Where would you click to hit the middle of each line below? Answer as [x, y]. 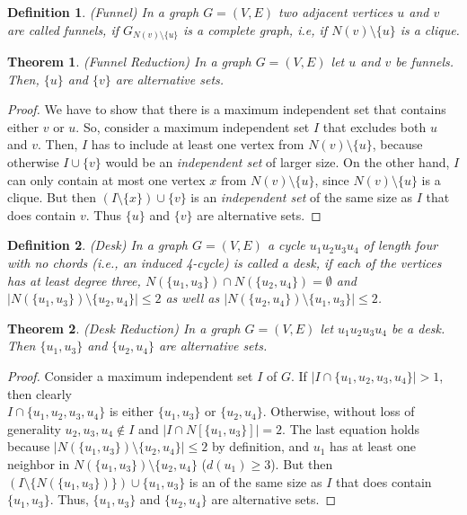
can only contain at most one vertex [106, 179]
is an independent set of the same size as [302, 197]
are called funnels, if [63, 29]
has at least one [373, 446]
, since [332, 179]
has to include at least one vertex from [198, 144]
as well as [193, 298]
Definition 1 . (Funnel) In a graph [103, 12]
